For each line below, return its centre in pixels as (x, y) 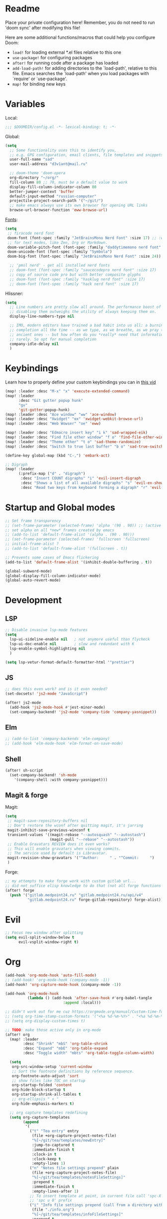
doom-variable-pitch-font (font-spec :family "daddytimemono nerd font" (84, 247)
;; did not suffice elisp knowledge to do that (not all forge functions (83, 886)
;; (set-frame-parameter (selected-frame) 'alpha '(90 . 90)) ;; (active (83, 525)
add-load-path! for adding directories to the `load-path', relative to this (84, 68)
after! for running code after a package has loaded (65, 63)
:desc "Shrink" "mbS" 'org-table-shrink (65, 1044)
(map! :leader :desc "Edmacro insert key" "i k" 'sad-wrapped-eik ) (77, 433)
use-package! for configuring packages (52, 57)
